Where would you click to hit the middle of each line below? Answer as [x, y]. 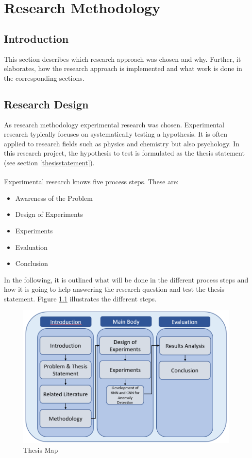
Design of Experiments [49, 214]
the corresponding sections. [44, 78]
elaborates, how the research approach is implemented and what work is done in [123, 68]
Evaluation [31, 247]
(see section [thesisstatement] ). [49, 162]
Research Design [46, 104]
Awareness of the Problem [54, 198]
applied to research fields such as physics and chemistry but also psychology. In [122, 143]
